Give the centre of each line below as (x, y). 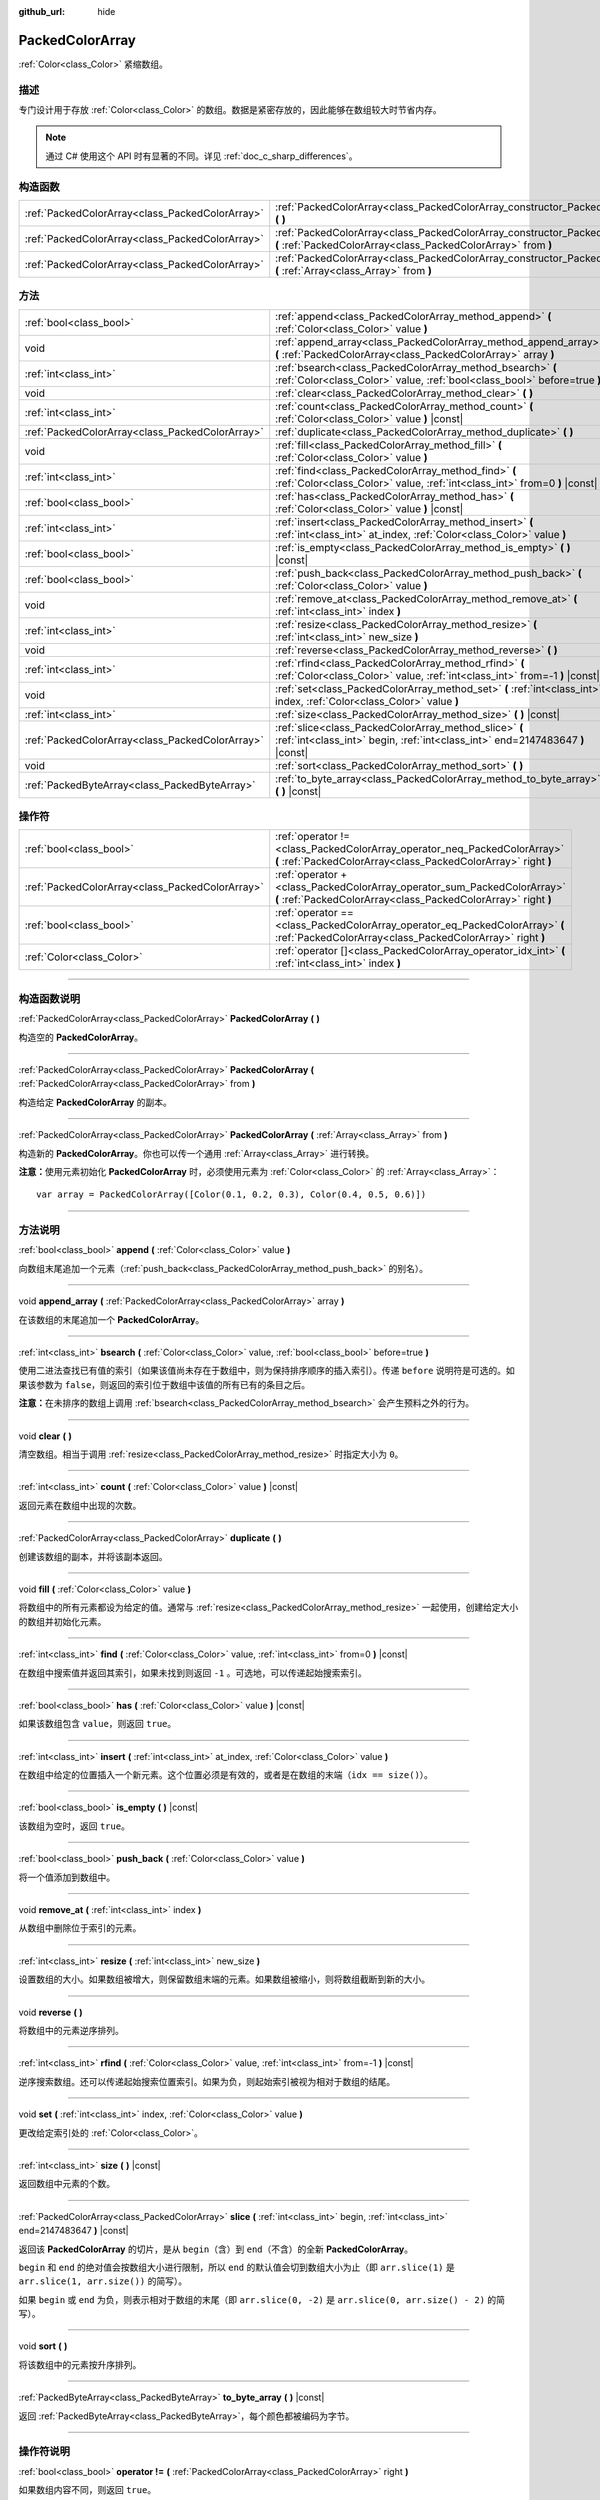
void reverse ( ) (51, 2012)
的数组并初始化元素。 (62, 1621)
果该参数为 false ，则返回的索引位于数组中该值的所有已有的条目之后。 (164, 1384)
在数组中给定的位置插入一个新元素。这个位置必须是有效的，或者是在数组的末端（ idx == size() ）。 (226, 1775)
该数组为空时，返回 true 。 (74, 1826)
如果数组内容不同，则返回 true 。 (87, 2490)
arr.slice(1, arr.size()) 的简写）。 (103, 2281)
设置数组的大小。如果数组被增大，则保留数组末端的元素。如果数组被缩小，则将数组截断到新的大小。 (224, 1979)
